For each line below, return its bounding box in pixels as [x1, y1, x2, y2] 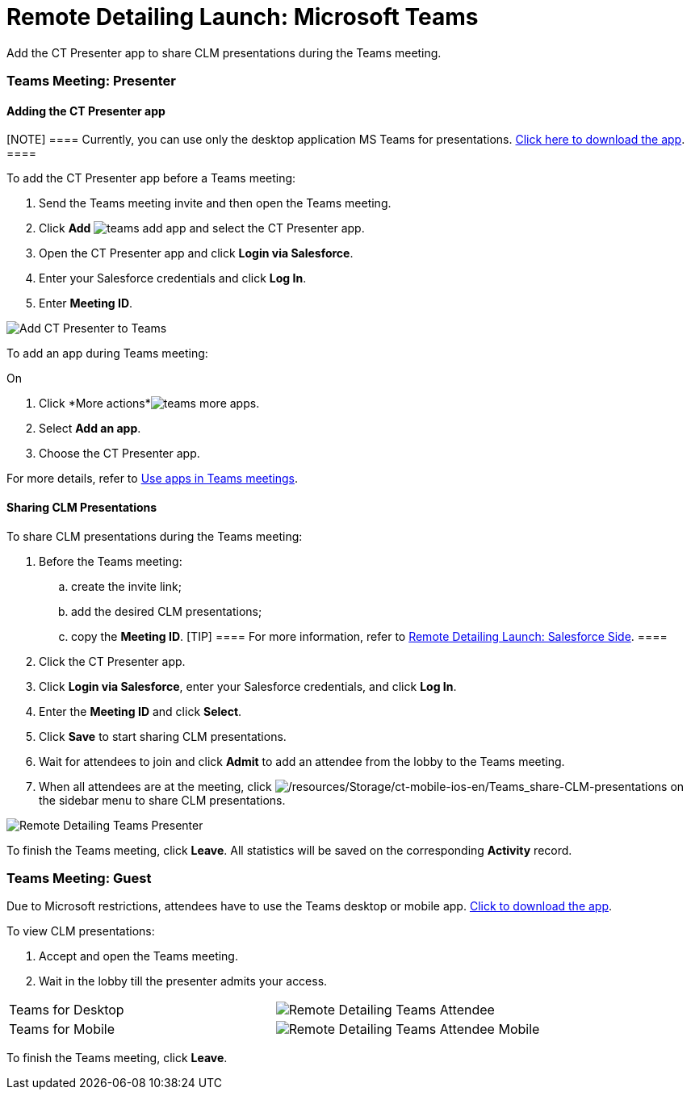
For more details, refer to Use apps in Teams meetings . [6, 471, 299, 486]
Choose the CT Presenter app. [39, 446, 200, 461]
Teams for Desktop [9, 1002, 124, 1019]
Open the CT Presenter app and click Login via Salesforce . [39, 246, 354, 261]
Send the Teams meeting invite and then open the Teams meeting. [39, 196, 392, 211]
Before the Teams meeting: [39, 554, 182, 568]
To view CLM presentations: [6, 924, 155, 939]
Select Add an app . [39, 421, 141, 436]
